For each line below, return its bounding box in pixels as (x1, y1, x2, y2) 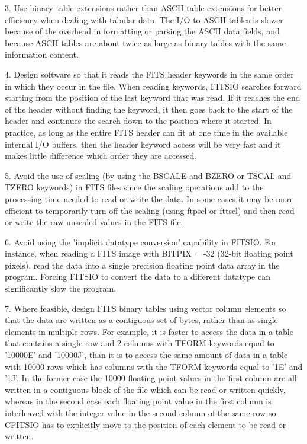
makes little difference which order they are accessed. (5, 149, 197, 162)
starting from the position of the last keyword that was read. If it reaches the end (5, 91, 300, 104)
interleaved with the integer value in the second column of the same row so (5, 407, 276, 419)
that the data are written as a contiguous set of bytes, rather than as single (5, 314, 278, 326)
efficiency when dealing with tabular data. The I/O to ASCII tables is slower (5, 13, 283, 25)
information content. (5, 48, 79, 60)
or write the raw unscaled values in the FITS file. (5, 216, 183, 228)
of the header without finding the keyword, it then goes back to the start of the (5, 103, 293, 115)
